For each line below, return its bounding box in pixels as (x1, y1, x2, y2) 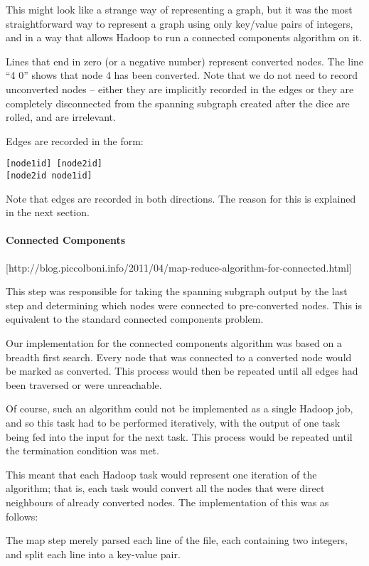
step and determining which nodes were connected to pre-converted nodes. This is (6, 297, 363, 312)
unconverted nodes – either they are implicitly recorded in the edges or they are (6, 81, 354, 96)
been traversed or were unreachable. (6, 377, 162, 392)
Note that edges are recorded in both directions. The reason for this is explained (6, 191, 356, 205)
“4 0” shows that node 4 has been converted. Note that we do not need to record (6, 68, 358, 82)
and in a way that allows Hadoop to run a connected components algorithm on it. (6, 30, 363, 45)
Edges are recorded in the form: (6, 133, 144, 148)
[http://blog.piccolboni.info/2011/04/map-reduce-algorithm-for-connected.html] (6, 260, 352, 274)
